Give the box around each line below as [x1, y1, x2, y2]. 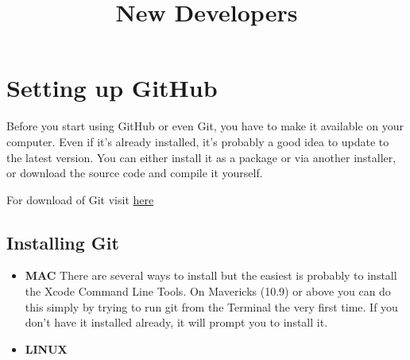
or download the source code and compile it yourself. [6, 165, 263, 181]
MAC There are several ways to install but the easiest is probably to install [25, 267, 397, 284]
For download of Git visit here [6, 191, 154, 207]
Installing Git [6, 230, 119, 254]
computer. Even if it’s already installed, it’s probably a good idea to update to [6, 133, 389, 149]
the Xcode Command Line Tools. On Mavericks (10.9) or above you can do [25, 283, 391, 300]
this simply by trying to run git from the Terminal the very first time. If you [25, 298, 398, 315]
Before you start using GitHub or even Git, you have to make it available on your [6, 118, 404, 134]
